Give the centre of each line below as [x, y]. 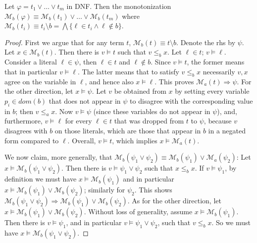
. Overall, [82, 140]
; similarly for [104, 190]
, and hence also [109, 81]
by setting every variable [212, 91]
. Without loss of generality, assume [138, 212]
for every [78, 121]
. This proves [174, 81]
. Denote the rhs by [206, 42]
